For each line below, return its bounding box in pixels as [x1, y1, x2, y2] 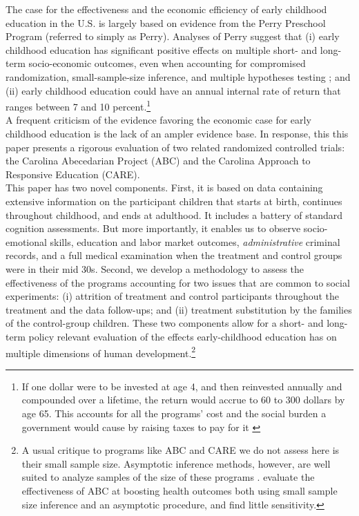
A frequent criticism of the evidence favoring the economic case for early [6, 113, 311, 127]
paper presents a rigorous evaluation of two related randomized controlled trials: [6, 140, 345, 154]
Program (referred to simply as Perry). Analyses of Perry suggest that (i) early [6, 29, 340, 44]
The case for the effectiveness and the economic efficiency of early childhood [6, 2, 327, 16]
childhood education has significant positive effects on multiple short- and [6, 42, 318, 57]
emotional [6, 234, 47, 249]
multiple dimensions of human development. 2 [6, 343, 196, 360]
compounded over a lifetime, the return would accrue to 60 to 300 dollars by [21, 392, 345, 407]
